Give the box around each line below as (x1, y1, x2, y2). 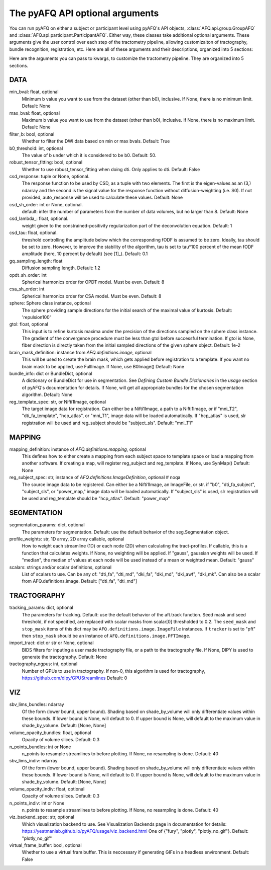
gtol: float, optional (9, 321, 49, 327)
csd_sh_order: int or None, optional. (9, 201, 83, 207)
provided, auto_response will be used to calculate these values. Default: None (22, 194, 183, 201)
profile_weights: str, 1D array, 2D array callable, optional (9, 536, 124, 542)
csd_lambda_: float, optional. (9, 215, 69, 221)
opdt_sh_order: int (9, 272, 47, 278)
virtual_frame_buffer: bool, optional (9, 842, 82, 848)
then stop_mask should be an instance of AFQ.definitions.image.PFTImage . (22, 632, 191, 639)
